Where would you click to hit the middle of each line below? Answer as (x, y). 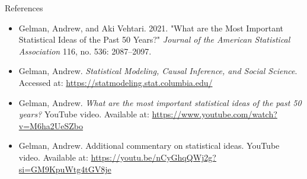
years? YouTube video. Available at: (84, 114)
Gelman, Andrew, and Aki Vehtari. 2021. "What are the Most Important (151, 28)
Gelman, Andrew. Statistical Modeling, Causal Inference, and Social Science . (158, 71)
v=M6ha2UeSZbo (51, 125)
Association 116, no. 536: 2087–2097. (85, 51)
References (24, 8)
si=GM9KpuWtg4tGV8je (65, 169)
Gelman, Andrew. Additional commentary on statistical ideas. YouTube (149, 146)
